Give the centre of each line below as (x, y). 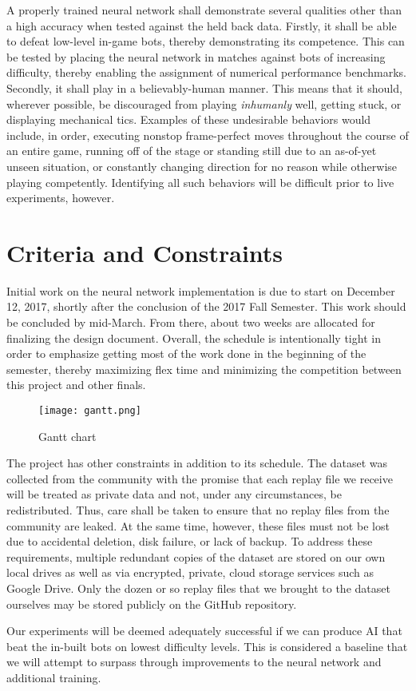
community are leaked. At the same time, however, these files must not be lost (198, 525)
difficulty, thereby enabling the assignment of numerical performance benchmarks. (206, 72)
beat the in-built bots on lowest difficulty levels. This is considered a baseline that (207, 646)
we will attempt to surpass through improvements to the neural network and (194, 662)
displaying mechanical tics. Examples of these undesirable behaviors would (189, 119)
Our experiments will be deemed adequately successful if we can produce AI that (204, 631)
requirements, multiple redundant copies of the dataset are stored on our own (196, 556)
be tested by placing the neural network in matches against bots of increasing (196, 56)
